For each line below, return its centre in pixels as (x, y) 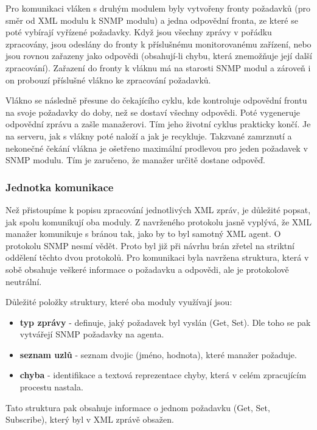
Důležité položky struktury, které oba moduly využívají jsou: (119, 302)
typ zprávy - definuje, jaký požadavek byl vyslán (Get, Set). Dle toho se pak (165, 322)
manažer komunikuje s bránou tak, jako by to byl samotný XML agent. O (143, 234)
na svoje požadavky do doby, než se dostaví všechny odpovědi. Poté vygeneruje (153, 112)
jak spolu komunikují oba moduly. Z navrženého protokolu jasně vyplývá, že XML (158, 221)
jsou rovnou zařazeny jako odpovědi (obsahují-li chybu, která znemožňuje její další (159, 56)
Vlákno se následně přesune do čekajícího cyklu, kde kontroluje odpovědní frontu (156, 100)
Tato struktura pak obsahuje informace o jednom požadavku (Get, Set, (138, 407)
